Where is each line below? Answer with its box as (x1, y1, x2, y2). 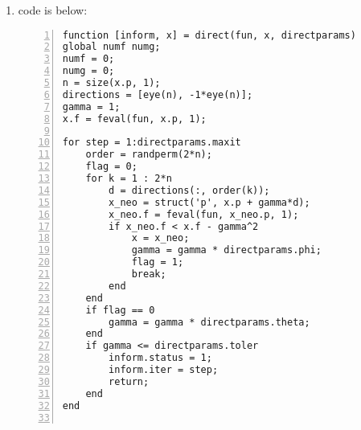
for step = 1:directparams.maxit (62, 137, 241, 149)
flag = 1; (131, 256, 184, 268)
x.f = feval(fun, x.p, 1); (62, 113, 207, 125)
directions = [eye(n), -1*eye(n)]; (62, 88, 253, 100)
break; (131, 268, 166, 281)
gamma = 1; (62, 100, 121, 113)
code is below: (18, 2, 88, 18)
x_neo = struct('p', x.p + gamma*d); (109, 196, 310, 208)
